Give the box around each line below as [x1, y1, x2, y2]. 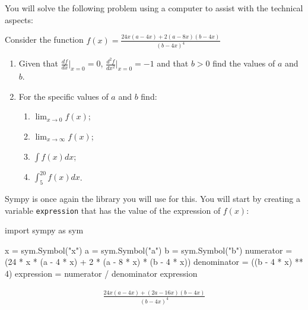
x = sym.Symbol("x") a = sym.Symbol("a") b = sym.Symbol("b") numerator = [5, 243, 293, 256]
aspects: [5, 13, 33, 26]
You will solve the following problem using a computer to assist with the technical [5, 2, 303, 14]
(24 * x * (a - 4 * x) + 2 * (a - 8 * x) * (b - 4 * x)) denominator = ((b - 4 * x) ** [5, 255, 303, 268]
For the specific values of [18, 90, 109, 102]
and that [157, 57, 189, 69]
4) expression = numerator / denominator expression [5, 267, 198, 279]
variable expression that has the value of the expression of [5, 204, 221, 216]
